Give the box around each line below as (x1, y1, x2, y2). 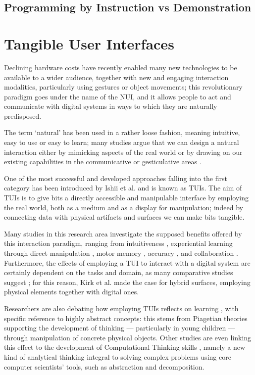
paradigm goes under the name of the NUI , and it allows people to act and (4, 91, 231, 101)
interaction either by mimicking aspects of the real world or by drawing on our (4, 146, 243, 157)
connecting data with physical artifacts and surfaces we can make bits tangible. (4, 212, 245, 222)
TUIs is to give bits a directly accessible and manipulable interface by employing (4, 192, 249, 203)
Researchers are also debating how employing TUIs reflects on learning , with (4, 303, 239, 313)
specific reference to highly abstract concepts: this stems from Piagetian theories (4, 313, 248, 323)
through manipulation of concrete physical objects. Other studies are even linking (4, 332, 252, 342)
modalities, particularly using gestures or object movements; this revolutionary (4, 82, 243, 92)
